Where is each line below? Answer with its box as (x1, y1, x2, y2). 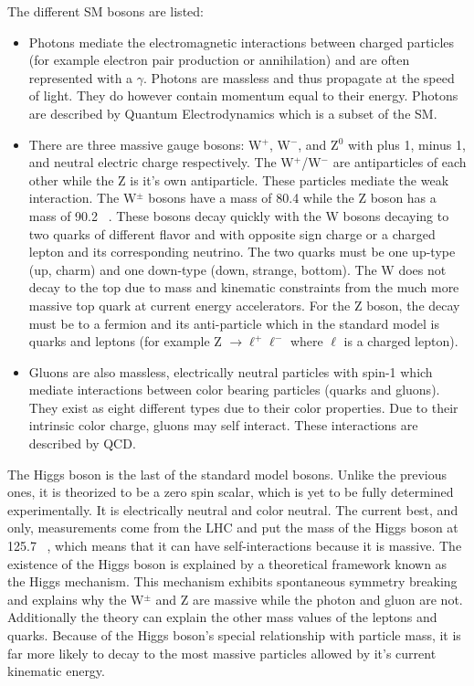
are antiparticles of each (332, 153, 467, 172)
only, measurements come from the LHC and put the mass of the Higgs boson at (7, 518, 458, 537)
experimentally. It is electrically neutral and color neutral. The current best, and (7, 500, 458, 519)
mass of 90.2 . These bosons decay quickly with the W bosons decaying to (28, 206, 449, 225)
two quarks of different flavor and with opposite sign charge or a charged (28, 224, 436, 243)
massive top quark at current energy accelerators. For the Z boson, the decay (28, 295, 460, 314)
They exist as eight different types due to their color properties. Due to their (28, 397, 458, 417)
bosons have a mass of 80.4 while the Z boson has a (148, 188, 437, 207)
